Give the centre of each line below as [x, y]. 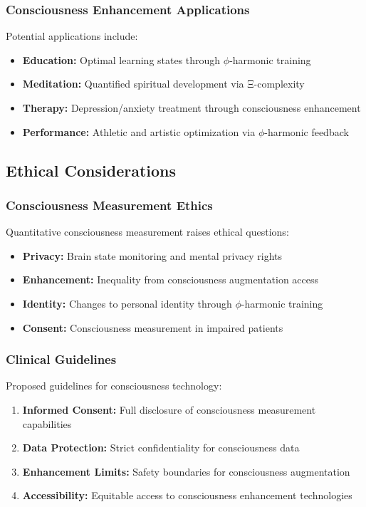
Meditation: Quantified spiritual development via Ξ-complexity [163, 84]
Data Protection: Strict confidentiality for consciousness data [161, 448]
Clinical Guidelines [61, 359]
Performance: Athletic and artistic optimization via [139, 131]
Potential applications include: [72, 36]
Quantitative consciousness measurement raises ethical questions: [147, 232]
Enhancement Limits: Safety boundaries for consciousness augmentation [186, 471]
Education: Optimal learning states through [121, 59]
